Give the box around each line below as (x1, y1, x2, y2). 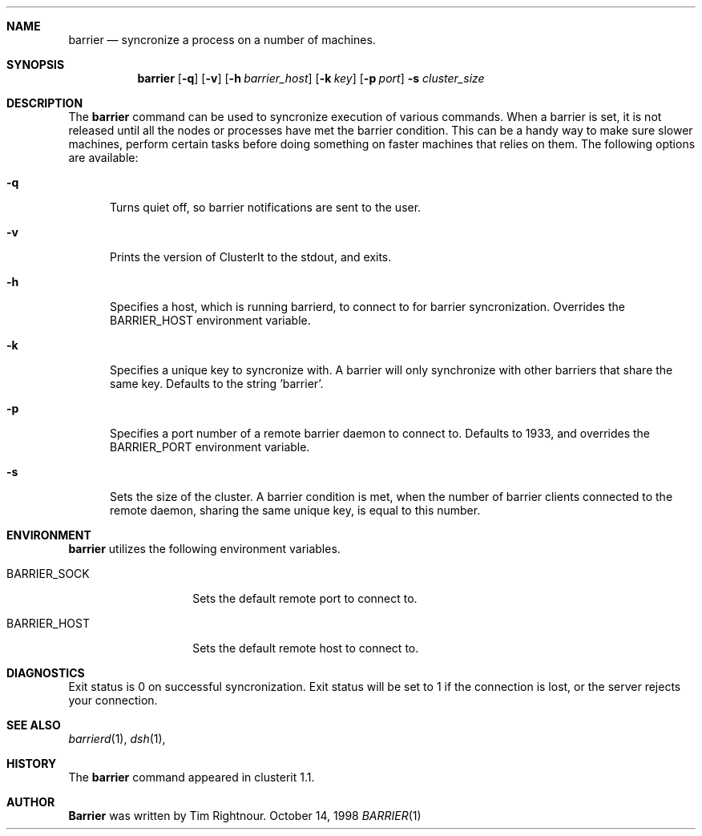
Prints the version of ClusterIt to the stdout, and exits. (110, 250, 392, 264)
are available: (68, 151, 139, 164)
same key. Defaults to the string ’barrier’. (110, 377, 324, 390)
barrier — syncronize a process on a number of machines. (68, 33, 376, 46)
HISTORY (6, 757, 57, 770)
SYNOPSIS (6, 58, 65, 71)
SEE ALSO (6, 718, 61, 732)
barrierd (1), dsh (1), (68, 732, 166, 745)
